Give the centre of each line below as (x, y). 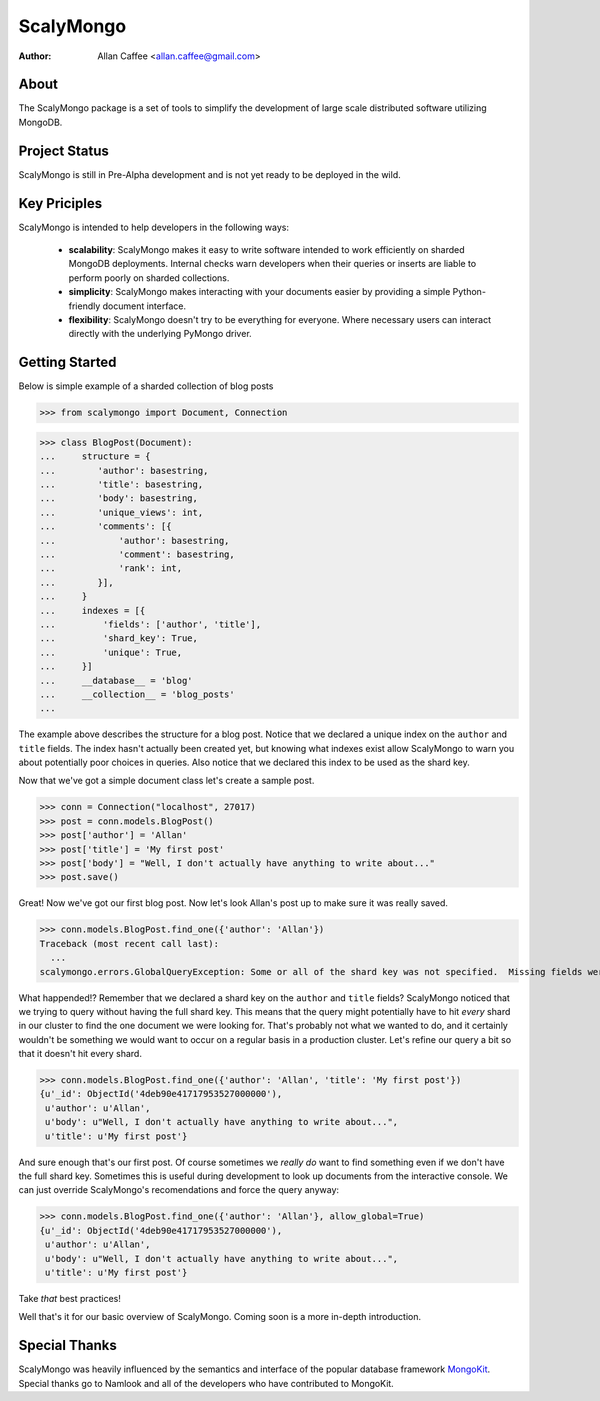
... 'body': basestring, (119, 498)
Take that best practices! (70, 1298)
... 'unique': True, (111, 652)
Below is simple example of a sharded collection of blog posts (146, 386)
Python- (469, 292)
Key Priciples (60, 203)
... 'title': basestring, (121, 484)
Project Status (64, 150)
